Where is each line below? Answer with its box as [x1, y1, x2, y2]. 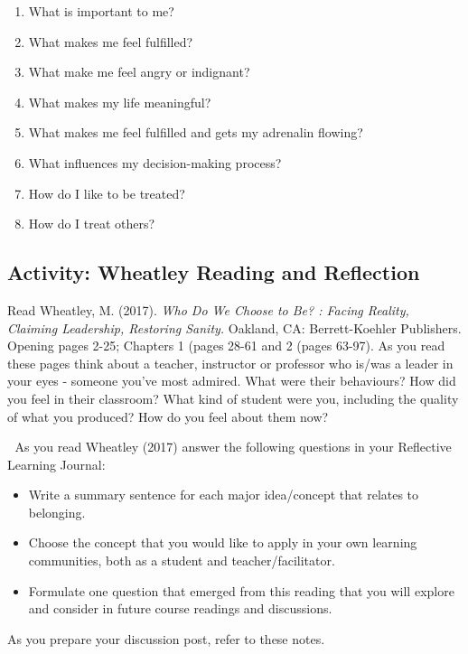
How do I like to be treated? [28, 183, 185, 202]
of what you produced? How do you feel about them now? [7, 406, 329, 425]
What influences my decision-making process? [28, 153, 282, 172]
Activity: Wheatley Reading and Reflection [7, 258, 420, 286]
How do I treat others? [28, 214, 155, 233]
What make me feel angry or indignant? [28, 62, 250, 81]
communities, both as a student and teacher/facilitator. [28, 551, 335, 570]
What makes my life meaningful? [28, 92, 211, 111]
